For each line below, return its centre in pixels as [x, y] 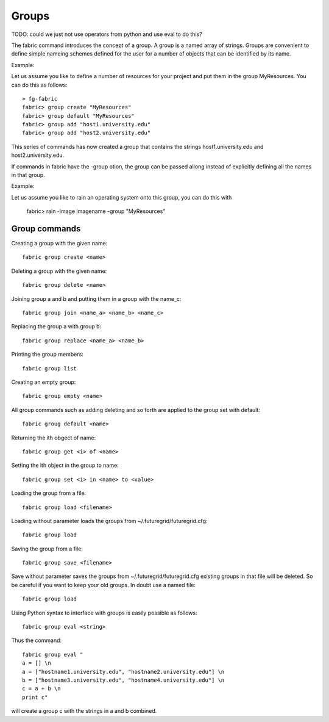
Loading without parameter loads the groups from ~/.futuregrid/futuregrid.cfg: [109, 521]
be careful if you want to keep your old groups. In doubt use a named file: [104, 585]
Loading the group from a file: [49, 493]
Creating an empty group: [44, 382]
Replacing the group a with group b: [56, 327]
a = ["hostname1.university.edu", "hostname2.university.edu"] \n [123, 672]
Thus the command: [37, 640]
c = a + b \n [41, 689]
